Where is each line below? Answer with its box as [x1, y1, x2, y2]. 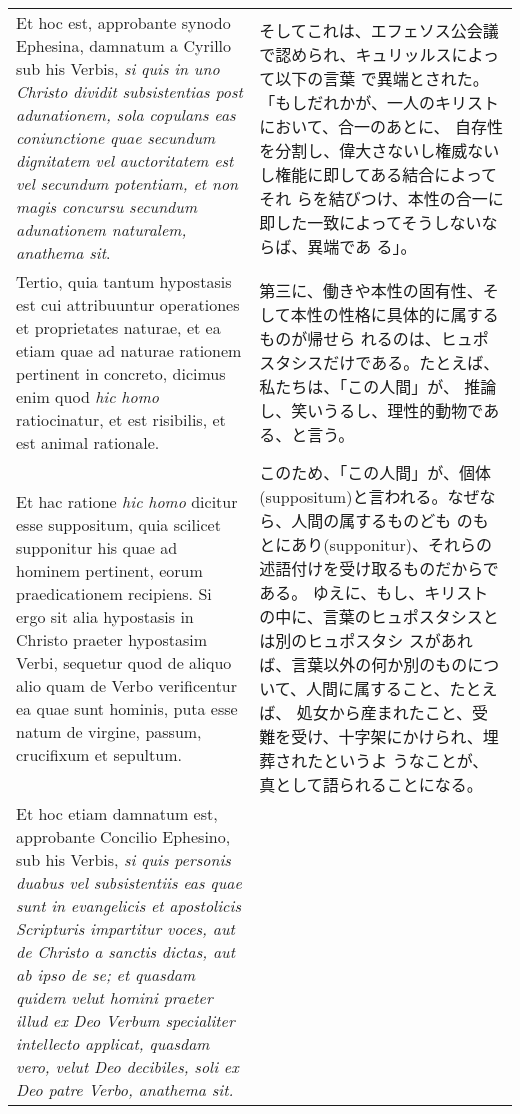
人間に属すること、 [306, 677, 450, 700]
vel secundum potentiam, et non [16, 172, 239, 195]
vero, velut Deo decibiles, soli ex [16, 1055, 239, 1078]
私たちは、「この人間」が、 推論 [259, 375, 497, 398]
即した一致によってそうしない [259, 210, 482, 234]
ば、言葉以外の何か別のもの [259, 653, 468, 676]
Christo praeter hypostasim [16, 628, 208, 651]
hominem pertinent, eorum [16, 559, 203, 582]
